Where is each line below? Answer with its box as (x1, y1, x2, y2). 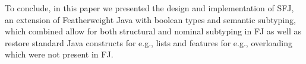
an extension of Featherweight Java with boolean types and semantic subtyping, (5, 13, 296, 25)
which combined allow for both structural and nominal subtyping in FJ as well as (5, 25, 302, 37)
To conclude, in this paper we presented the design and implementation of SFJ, (5, 2, 294, 14)
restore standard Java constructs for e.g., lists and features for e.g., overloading (5, 36, 293, 49)
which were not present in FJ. (5, 48, 113, 60)
